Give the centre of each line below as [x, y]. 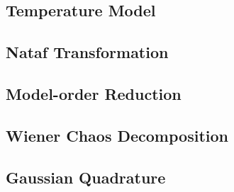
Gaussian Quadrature [86, 177]
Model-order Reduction [94, 93]
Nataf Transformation [87, 52]
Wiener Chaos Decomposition [117, 135]
